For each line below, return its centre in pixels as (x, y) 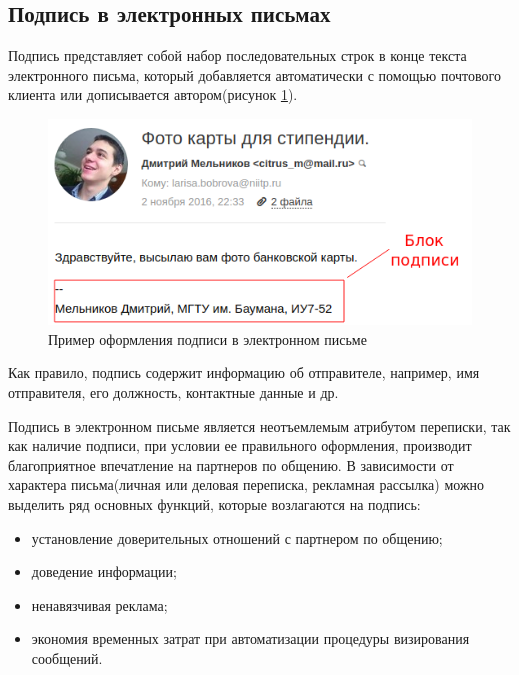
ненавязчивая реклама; (99, 604)
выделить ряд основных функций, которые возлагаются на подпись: (214, 504)
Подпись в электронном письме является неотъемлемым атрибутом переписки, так (259, 425)
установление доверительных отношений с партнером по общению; (237, 537)
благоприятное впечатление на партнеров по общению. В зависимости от (231, 464)
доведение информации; (104, 571)
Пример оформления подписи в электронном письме (207, 338)
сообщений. (67, 657)
